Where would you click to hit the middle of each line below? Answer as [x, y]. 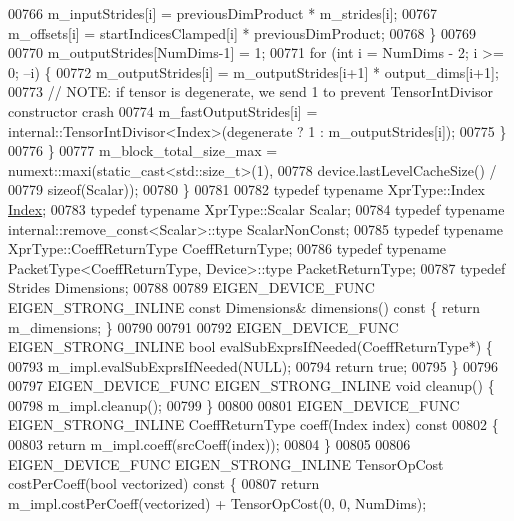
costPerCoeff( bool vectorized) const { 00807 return [164, 483]
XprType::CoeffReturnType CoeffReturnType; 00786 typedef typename [227, 248]
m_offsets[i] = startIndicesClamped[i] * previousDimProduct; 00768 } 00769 [242, 32]
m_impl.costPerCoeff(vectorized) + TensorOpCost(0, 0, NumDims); [217, 502]
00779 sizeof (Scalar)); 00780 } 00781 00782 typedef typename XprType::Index [246, 189]
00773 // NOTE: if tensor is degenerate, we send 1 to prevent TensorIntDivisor [251, 91]
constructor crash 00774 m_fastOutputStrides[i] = [163, 110]
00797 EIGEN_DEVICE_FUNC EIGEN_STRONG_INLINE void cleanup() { [251, 385]
